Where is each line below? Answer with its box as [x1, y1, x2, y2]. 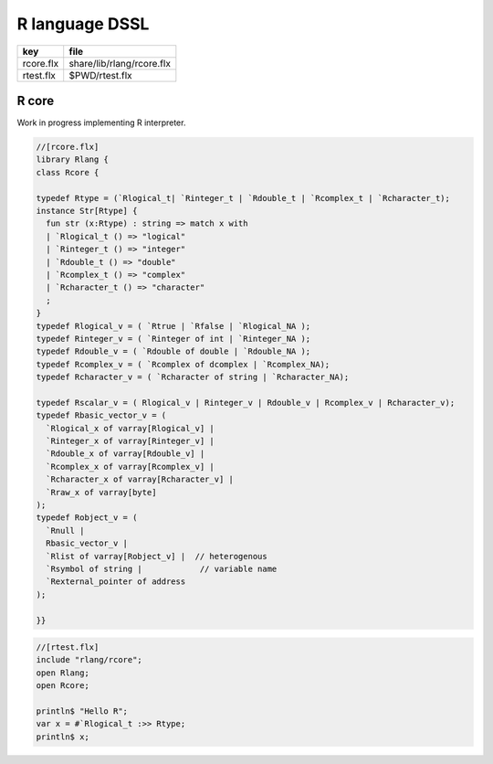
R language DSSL [16, 14, 150, 34]
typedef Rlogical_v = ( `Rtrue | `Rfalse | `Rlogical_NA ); [36, 321, 311, 331]
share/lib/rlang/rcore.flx [68, 57, 171, 69]
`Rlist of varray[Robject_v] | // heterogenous [46, 551, 268, 561]
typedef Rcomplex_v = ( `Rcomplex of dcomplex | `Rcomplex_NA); [36, 359, 330, 369]
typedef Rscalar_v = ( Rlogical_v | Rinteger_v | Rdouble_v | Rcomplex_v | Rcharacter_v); [36, 398, 456, 408]
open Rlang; [36, 667, 90, 678]
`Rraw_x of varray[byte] [46, 487, 157, 497]
